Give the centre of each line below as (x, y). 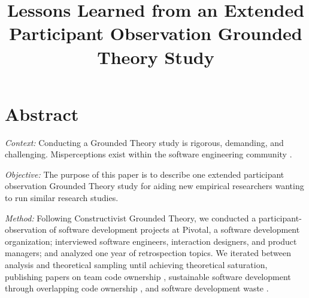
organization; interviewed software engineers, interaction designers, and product (151, 241)
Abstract (42, 113)
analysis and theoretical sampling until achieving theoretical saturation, (136, 265)
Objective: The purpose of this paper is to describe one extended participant (145, 174)
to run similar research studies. (62, 198)
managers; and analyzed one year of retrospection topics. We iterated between (148, 253)
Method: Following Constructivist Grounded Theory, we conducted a (131, 218)
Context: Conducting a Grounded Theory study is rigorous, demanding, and (144, 142)
